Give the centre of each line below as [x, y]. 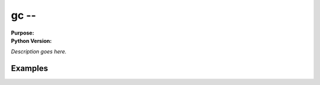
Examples [30, 68]
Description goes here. [39, 52]
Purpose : [23, 33]
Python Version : [31, 40]
